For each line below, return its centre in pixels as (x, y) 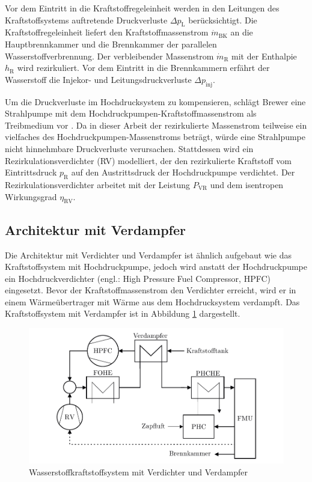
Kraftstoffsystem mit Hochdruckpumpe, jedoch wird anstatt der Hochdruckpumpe (156, 267)
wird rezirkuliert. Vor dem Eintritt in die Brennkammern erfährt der (143, 68)
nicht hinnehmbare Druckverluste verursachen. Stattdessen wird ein (129, 148)
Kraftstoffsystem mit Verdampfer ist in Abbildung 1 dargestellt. (123, 313)
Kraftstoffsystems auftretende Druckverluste (86, 20)
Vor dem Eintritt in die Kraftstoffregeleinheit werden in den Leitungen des (142, 8)
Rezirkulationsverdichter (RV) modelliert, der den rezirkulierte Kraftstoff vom (148, 160)
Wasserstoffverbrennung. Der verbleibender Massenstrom (109, 56)
